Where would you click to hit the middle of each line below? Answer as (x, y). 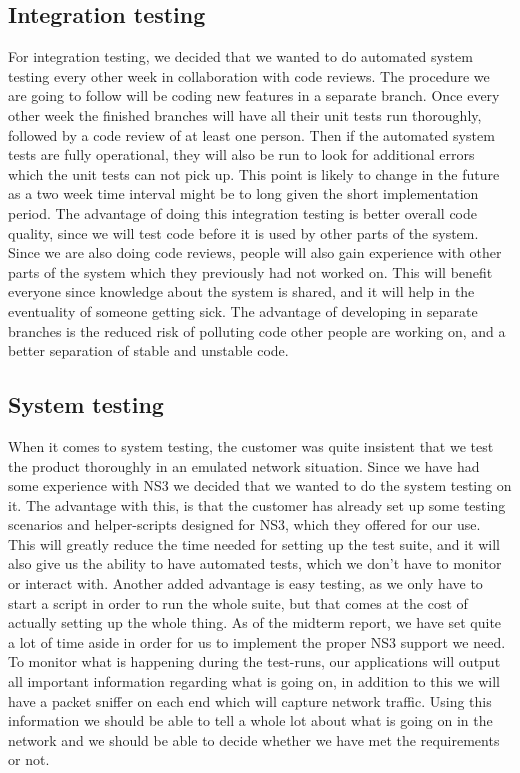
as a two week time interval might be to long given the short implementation (243, 193)
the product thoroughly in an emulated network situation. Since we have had (244, 465)
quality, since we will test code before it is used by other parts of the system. (243, 232)
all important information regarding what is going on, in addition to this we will (254, 681)
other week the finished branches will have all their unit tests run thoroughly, (245, 114)
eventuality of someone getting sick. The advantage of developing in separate (243, 310)
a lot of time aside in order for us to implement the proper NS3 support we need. (257, 641)
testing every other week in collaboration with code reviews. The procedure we (249, 75)
